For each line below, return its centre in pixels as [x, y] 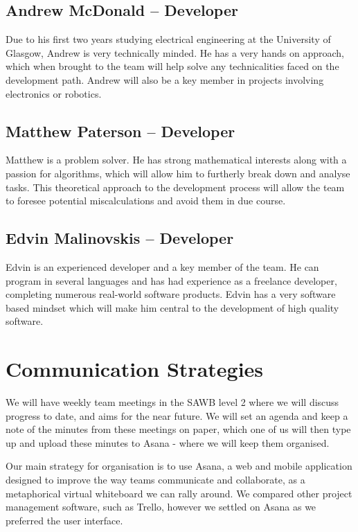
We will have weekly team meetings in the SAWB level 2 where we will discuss [172, 402]
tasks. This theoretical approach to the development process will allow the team [175, 187]
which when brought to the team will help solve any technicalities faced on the [172, 66]
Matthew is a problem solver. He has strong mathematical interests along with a [176, 160]
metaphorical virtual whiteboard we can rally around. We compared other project [179, 493]
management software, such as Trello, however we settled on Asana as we [161, 507]
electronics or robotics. [54, 93]
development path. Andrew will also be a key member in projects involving [165, 79]
